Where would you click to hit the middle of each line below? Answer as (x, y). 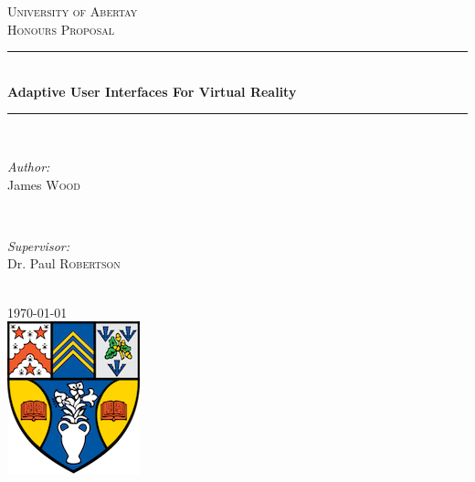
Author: (29, 166)
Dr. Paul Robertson (64, 263)
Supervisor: (38, 245)
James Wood (44, 184)
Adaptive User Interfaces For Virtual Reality (152, 91)
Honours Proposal (61, 29)
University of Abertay (73, 11)
